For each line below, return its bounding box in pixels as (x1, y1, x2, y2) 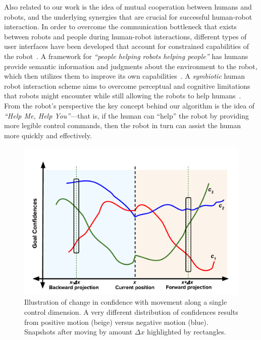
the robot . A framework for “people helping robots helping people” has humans (4, 50, 248, 61)
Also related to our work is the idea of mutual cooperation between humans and (4, 2, 252, 12)
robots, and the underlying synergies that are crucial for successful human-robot (4, 11, 252, 22)
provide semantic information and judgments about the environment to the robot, (4, 61, 257, 71)
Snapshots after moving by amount (24, 326, 133, 337)
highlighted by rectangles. (147, 326, 226, 337)
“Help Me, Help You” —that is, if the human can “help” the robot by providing (4, 110, 249, 121)
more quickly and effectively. (4, 130, 92, 140)
